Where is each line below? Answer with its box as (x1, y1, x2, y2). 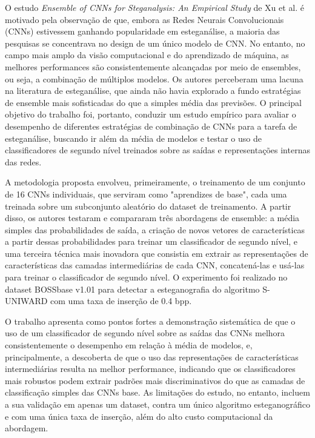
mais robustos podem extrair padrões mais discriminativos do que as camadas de (5, 374, 305, 387)
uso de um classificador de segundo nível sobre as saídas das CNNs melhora (5, 327, 285, 339)
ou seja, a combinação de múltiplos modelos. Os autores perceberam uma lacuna (5, 72, 303, 85)
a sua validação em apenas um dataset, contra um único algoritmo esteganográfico (5, 398, 310, 410)
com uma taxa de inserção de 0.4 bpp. (50, 294, 192, 307)
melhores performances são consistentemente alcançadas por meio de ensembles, (5, 60, 301, 73)
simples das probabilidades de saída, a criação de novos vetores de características (5, 223, 305, 236)
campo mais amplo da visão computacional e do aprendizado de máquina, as (5, 48, 289, 61)
